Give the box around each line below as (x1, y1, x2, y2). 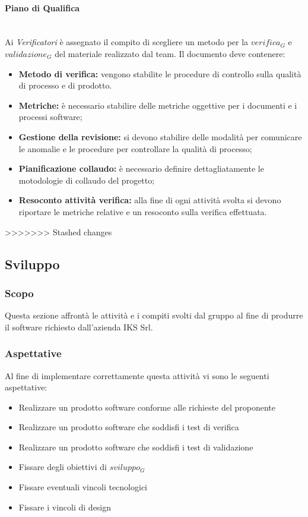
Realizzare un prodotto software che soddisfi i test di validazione (18, 440, 253, 453)
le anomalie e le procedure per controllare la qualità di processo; (18, 142, 252, 155)
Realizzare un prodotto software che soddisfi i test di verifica (18, 421, 239, 433)
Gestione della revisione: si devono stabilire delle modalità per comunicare (18, 130, 302, 143)
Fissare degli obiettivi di (18, 461, 107, 473)
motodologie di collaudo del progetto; (18, 174, 155, 186)
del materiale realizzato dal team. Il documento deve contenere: (55, 47, 285, 59)
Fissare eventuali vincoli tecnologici (18, 481, 148, 493)
